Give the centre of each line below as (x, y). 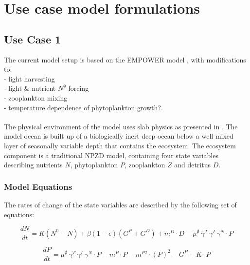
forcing (79, 88)
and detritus (192, 165)
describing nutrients (33, 165)
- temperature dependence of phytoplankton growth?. (83, 107)
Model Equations (38, 186)
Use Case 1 (33, 39)
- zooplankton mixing (36, 97)
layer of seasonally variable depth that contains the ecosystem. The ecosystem (120, 145)
